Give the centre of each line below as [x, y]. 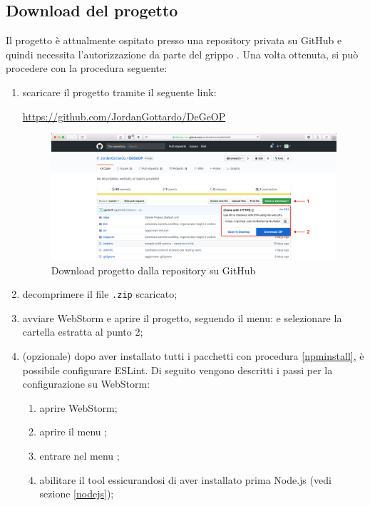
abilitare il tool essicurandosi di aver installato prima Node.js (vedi [185, 479]
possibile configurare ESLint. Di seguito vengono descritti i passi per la [178, 370]
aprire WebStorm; [78, 407]
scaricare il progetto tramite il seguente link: [119, 92]
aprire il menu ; [73, 432]
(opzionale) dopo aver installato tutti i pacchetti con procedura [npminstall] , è [193, 356]
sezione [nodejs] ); [77, 494]
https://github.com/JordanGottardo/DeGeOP [124, 116]
